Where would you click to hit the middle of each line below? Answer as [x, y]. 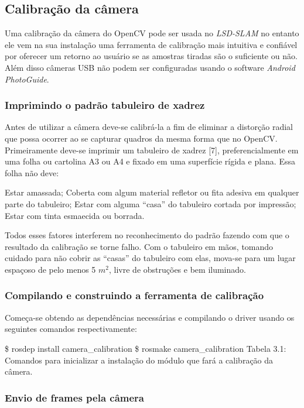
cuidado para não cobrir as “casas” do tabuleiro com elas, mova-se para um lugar [150, 258]
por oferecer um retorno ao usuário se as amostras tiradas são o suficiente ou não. [151, 56]
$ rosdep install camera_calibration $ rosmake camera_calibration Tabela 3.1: [146, 348]
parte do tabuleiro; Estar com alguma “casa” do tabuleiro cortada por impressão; [151, 203]
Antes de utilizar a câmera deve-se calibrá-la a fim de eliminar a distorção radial [149, 127]
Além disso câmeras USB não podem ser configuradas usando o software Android [150, 67]
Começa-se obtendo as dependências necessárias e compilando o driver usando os [150, 317]
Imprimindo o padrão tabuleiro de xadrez [105, 105]
